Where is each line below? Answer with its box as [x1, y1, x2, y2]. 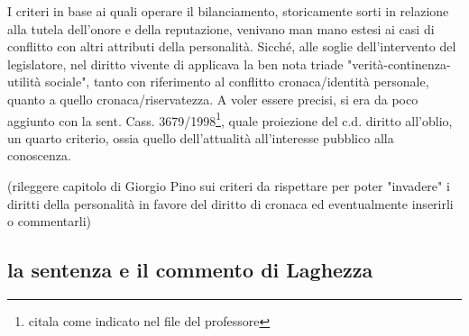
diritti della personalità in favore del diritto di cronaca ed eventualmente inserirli [7, 194, 454, 213]
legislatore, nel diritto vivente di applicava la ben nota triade [7, 54, 344, 73]
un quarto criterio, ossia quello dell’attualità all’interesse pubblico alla [7, 128, 394, 147]
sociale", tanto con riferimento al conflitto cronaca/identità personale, [45, 72, 429, 91]
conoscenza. [7, 146, 71, 165]
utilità [7, 72, 41, 91]
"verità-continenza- [347, 54, 451, 73]
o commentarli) [7, 212, 91, 231]
